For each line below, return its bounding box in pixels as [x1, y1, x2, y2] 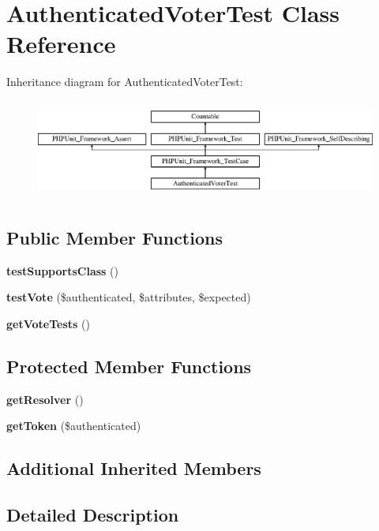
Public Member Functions [6, 225, 223, 249]
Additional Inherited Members [6, 456, 261, 481]
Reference [6, 28, 116, 60]
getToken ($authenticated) [6, 417, 141, 434]
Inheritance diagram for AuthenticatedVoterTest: [6, 73, 243, 90]
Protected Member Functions [6, 353, 252, 378]
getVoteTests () [6, 315, 90, 331]
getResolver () [6, 391, 84, 407]
